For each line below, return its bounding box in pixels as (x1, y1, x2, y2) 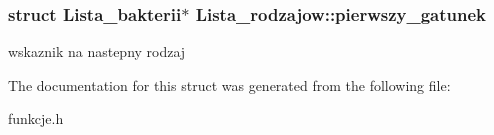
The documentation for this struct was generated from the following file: (8, 74, 451, 95)
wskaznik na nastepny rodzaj (8, 41, 186, 62)
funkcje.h (8, 108, 64, 129)
